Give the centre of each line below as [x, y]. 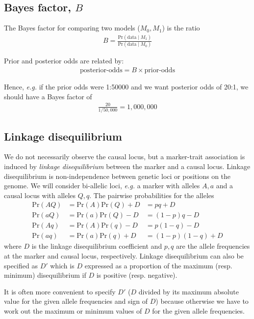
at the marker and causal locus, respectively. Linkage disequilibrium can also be [124, 256]
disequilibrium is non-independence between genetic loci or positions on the [117, 176]
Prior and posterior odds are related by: [64, 61]
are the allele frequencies [213, 246]
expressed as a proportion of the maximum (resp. [158, 265]
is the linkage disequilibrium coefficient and [97, 246]
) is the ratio [181, 28]
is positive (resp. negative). [137, 275]
